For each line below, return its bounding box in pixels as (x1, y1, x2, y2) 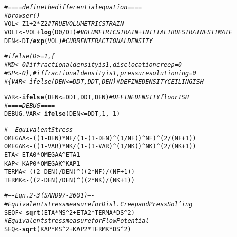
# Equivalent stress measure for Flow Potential (4, 217, 149, 225)
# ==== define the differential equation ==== (4, 4, 142, 11)
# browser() (4, 12, 41, 19)
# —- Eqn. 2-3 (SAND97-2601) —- (4, 192, 95, 200)
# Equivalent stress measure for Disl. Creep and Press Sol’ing (4, 201, 193, 208)
